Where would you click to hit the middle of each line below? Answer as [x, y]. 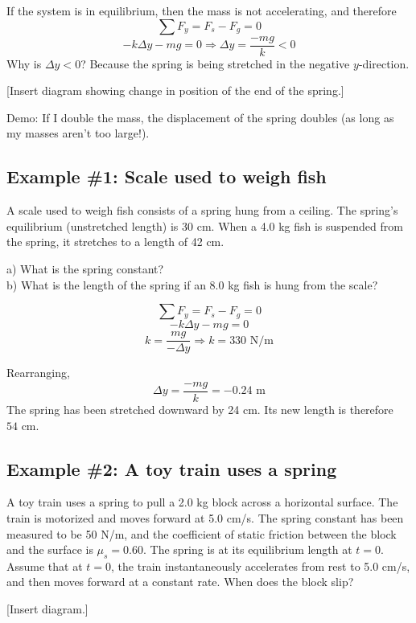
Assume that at [45, 566]
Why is [24, 63]
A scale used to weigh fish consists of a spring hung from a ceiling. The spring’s [202, 210]
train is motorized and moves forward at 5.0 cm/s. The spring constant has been [205, 517]
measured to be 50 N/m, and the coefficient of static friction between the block [202, 533]
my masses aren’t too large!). [78, 133]
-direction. [384, 63]
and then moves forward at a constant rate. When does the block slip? [180, 582]
